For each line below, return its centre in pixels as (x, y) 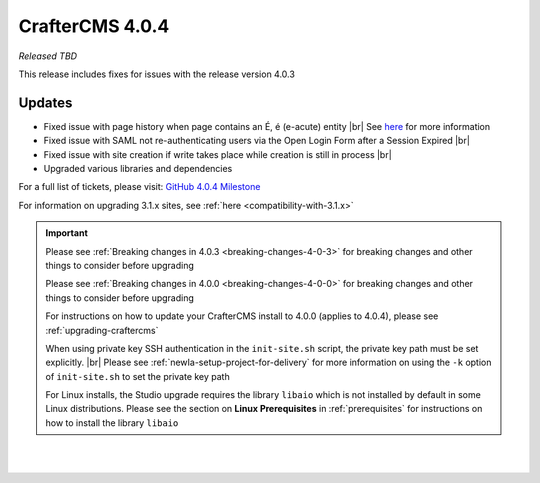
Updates (45, 102)
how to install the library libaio (112, 422)
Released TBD (48, 56)
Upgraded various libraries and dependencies (138, 169)
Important (67, 233)
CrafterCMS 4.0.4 (94, 26)
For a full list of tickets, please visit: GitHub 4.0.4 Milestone (139, 187)
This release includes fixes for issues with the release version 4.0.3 (156, 74)
